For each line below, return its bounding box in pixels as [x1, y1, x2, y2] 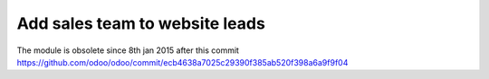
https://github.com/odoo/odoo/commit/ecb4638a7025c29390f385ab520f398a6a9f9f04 [16, 57, 349, 67]
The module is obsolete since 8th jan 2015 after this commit [16, 45, 240, 56]
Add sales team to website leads [16, 13, 266, 33]
